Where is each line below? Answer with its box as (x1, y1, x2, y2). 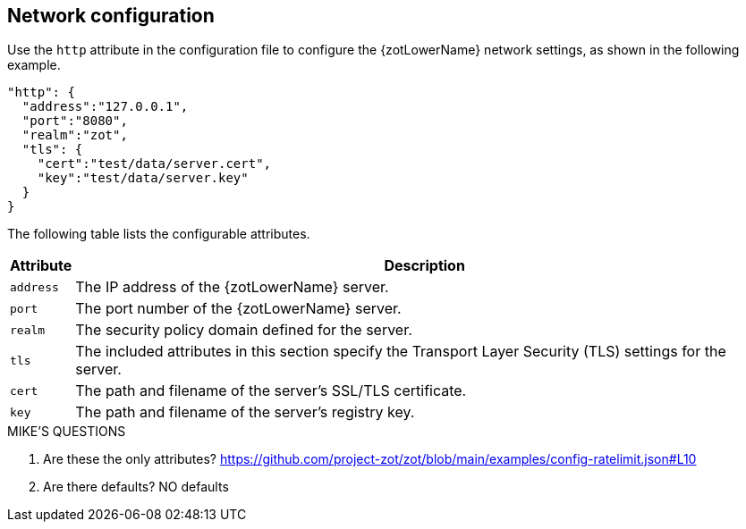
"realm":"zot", (21, 128, 128, 143)
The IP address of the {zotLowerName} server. (75, 278, 389, 297)
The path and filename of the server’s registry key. (75, 403, 415, 422)
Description (384, 256, 465, 275)
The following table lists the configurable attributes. (7, 226, 310, 242)
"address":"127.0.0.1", (21, 99, 189, 114)
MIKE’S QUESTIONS (7, 424, 126, 440)
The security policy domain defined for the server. (75, 321, 412, 340)
